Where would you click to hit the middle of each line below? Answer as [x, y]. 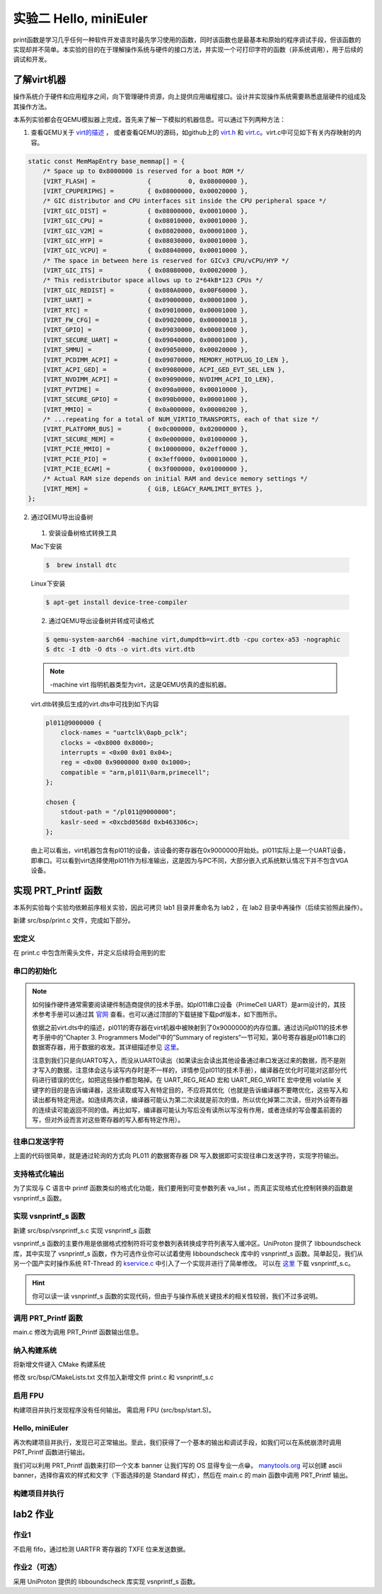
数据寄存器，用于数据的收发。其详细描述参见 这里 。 [108, 1047]
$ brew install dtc [81, 565]
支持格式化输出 [39, 1174]
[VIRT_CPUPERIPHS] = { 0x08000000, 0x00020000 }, [145, 191]
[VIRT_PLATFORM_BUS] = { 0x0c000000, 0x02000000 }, [145, 429]
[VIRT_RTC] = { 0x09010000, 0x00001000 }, [145, 310]
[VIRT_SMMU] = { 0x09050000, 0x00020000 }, [145, 350]
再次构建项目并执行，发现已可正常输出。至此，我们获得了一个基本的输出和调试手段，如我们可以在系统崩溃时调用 [177, 1442]
